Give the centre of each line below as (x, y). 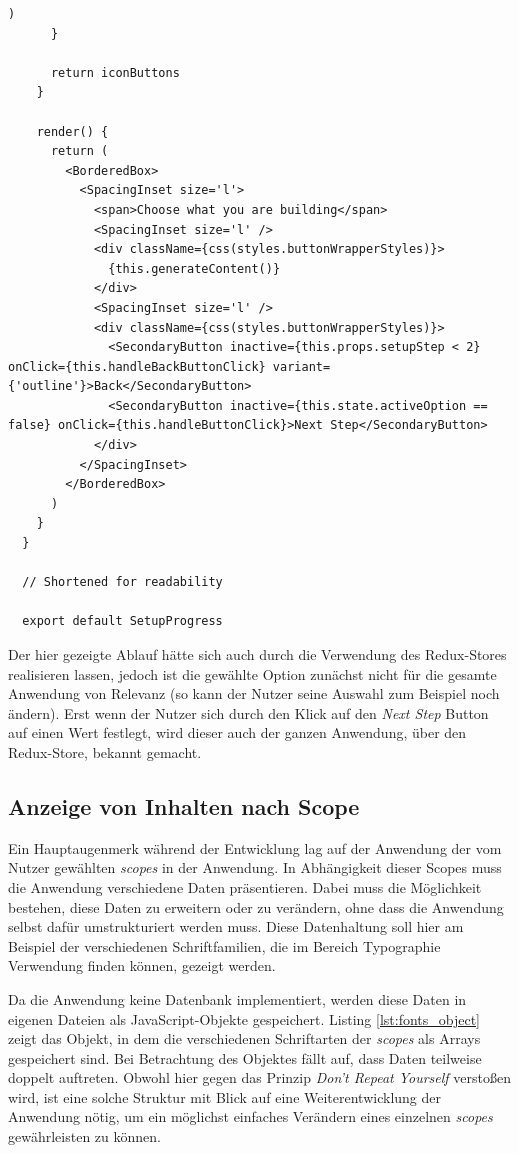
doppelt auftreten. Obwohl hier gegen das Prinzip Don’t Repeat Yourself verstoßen (259, 1077)
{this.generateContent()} (194, 268)
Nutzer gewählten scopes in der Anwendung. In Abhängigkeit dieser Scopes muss (255, 867)
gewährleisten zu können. (84, 1136)
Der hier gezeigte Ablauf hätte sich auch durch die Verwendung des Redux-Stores (257, 654)
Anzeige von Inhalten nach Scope (184, 805)
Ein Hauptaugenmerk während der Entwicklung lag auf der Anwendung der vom (255, 847)
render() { (72, 131)
